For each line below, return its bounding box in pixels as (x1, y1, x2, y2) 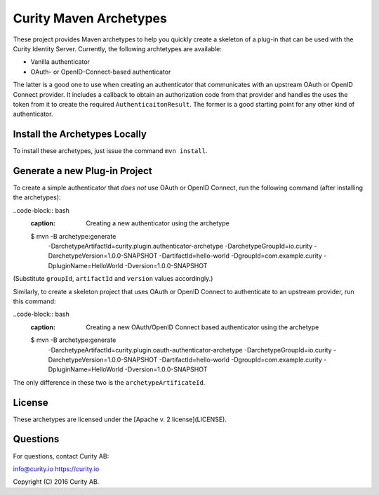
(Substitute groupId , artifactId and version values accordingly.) (13, 275, 213, 283)
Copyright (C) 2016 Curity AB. (13, 477, 100, 486)
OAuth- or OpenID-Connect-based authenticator (30, 67, 171, 76)
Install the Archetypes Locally (13, 128, 147, 140)
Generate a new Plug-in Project (13, 165, 152, 177)
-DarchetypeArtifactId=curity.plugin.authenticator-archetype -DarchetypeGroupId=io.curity (48, 242, 313, 251)
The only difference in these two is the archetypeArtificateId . (13, 378, 206, 386)
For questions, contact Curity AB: (13, 451, 109, 460)
